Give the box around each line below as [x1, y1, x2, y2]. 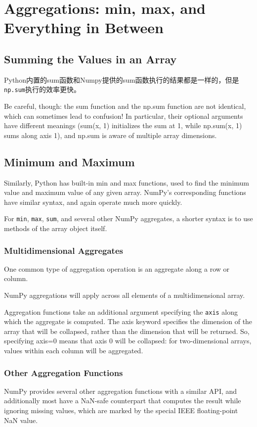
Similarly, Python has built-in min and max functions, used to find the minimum [4, 177, 249, 188]
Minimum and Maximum [4, 154, 135, 169]
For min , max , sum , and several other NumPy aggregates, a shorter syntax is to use [4, 213, 253, 224]
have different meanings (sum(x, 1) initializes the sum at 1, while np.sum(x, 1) [4, 120, 242, 131]
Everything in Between [4, 17, 164, 38]
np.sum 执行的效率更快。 [4, 84, 81, 95]
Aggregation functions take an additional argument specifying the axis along [4, 306, 238, 317]
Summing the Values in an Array [4, 51, 177, 66]
